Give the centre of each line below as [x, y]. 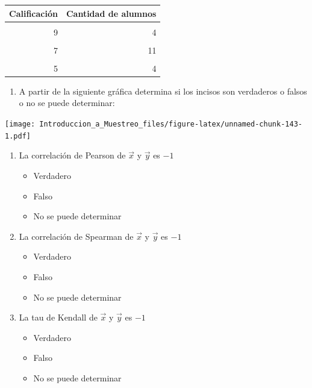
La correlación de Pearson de [72, 155]
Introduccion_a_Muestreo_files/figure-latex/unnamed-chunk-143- [171, 124]
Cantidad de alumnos [111, 13]
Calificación [33, 13]
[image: [20, 124]
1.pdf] [18, 136]
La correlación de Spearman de [76, 236]
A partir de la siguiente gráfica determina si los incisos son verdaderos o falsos [163, 91]
